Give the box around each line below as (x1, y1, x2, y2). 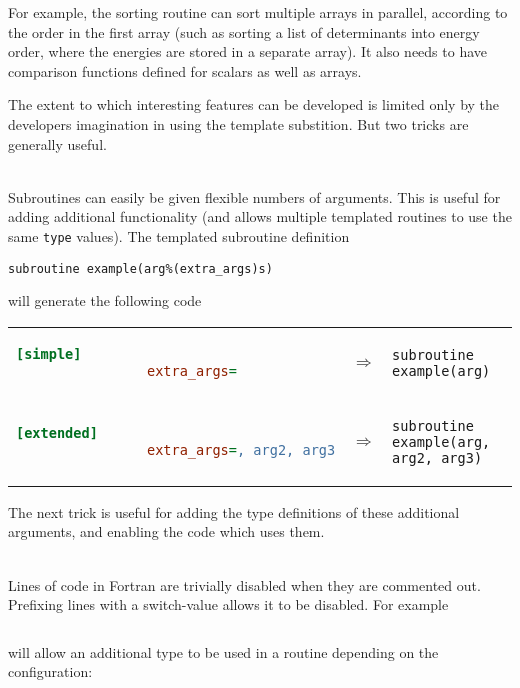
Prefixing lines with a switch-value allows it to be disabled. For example (8, 594, 449, 615)
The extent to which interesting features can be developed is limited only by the (8, 94, 500, 115)
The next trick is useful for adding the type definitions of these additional (8, 501, 460, 522)
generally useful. (8, 133, 107, 154)
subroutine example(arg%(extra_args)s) (8, 261, 273, 276)
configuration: (8, 661, 93, 682)
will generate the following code (8, 290, 202, 311)
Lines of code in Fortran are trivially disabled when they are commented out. (8, 574, 481, 595)
